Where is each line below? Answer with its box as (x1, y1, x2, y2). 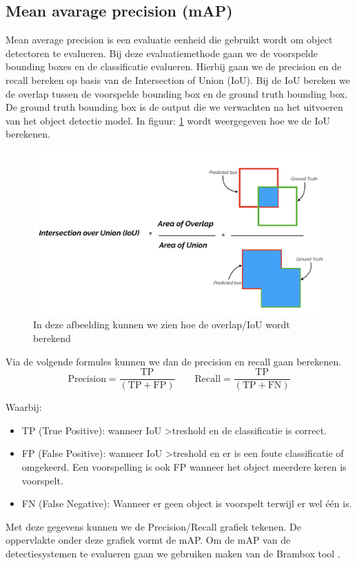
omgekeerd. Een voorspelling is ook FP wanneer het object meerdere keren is (21, 460, 347, 474)
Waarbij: (6, 400, 42, 414)
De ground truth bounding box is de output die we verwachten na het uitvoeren (6, 100, 343, 114)
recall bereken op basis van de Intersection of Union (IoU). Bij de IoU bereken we (6, 72, 350, 87)
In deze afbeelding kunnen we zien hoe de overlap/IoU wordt (33, 317, 290, 332)
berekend (33, 331, 71, 345)
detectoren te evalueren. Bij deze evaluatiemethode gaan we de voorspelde (6, 45, 318, 60)
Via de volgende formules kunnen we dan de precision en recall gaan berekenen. (6, 354, 342, 368)
